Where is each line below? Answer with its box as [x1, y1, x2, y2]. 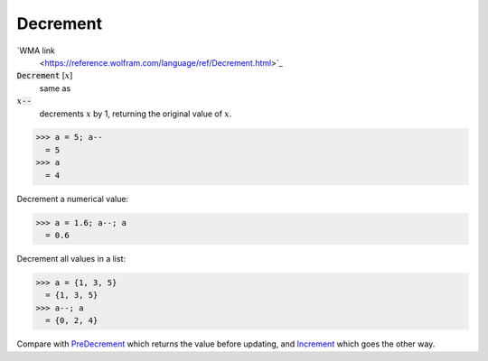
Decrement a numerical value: [16, 193, 129, 204]
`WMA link [16, 45, 56, 56]
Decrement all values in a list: [16, 254, 127, 264]
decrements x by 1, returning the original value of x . [39, 108, 232, 119]
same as [39, 82, 71, 94]
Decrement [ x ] [16, 70, 73, 81]
